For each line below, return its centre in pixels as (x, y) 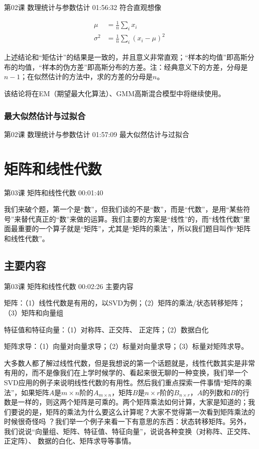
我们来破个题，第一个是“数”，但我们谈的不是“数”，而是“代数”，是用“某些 (124, 209)
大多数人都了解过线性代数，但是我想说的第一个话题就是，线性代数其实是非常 (129, 363)
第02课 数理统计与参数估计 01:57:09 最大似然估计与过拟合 (97, 134)
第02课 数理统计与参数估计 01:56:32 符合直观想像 (83, 7)
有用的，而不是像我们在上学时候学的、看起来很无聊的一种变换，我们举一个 (126, 373)
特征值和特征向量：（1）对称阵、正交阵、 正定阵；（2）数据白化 (106, 329)
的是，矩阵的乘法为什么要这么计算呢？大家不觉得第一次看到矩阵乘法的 (140, 411)
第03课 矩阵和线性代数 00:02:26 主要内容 (69, 286)
